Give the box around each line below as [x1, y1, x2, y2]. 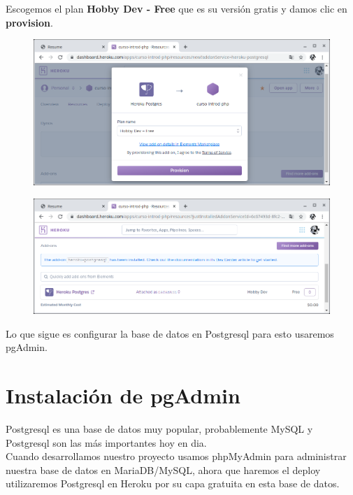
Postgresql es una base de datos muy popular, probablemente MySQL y [6, 422, 313, 436]
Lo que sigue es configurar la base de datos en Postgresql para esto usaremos [6, 326, 334, 340]
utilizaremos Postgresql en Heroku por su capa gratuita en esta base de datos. [6, 476, 340, 491]
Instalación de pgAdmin [6, 381, 240, 410]
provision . [6, 15, 53, 29]
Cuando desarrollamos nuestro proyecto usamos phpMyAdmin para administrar [6, 449, 347, 464]
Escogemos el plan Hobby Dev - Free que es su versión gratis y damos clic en [6, 1, 347, 15]
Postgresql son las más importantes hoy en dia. [6, 435, 207, 450]
